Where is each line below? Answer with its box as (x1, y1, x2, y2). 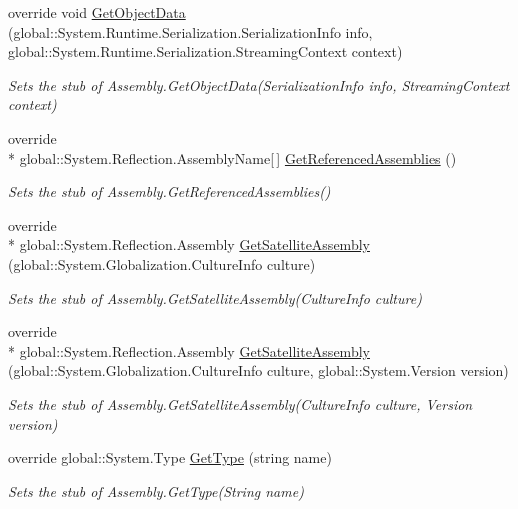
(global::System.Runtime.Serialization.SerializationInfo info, (8, 21, 373, 42)
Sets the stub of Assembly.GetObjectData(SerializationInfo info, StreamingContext (8, 74, 510, 95)
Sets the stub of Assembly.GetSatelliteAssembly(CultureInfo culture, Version (8, 393, 473, 414)
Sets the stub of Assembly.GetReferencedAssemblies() (8, 181, 331, 202)
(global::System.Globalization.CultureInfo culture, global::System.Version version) (8, 360, 509, 381)
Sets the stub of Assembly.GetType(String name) (8, 480, 304, 501)
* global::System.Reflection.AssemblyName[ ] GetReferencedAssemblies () (8, 147, 457, 168)
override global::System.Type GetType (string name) (8, 447, 332, 468)
